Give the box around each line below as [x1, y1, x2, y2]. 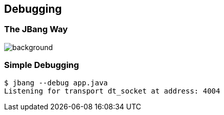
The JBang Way [4, 24, 68, 35]
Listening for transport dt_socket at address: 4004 [4, 86, 220, 95]
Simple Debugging [4, 60, 79, 71]
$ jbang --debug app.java [4, 78, 108, 87]
